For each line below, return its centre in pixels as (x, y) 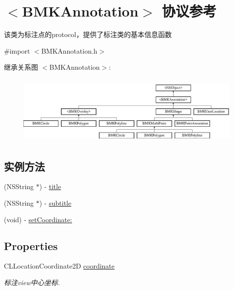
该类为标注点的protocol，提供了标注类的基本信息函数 (88, 34)
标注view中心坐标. (32, 282)
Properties (31, 245)
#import (17, 50)
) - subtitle (55, 203)
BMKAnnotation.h (69, 50)
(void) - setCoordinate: (38, 219)
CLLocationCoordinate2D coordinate (59, 266)
